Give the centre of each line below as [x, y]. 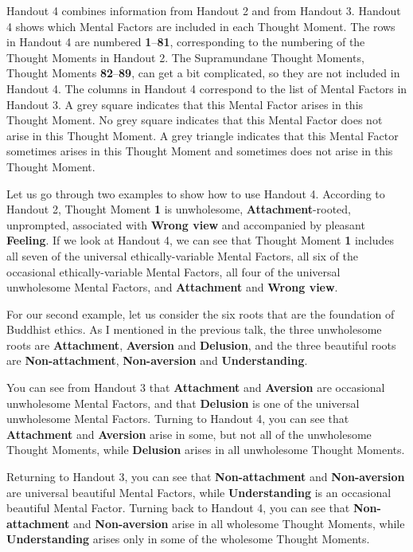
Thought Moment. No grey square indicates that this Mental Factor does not [195, 120]
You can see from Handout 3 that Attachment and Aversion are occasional [196, 388]
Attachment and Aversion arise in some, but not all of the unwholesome [189, 434]
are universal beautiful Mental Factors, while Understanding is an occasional [199, 492]
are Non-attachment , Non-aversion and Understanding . [157, 360]
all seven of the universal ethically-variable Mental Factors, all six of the [183, 255]
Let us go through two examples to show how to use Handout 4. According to [196, 193]
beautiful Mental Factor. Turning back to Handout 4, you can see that [178, 508]
